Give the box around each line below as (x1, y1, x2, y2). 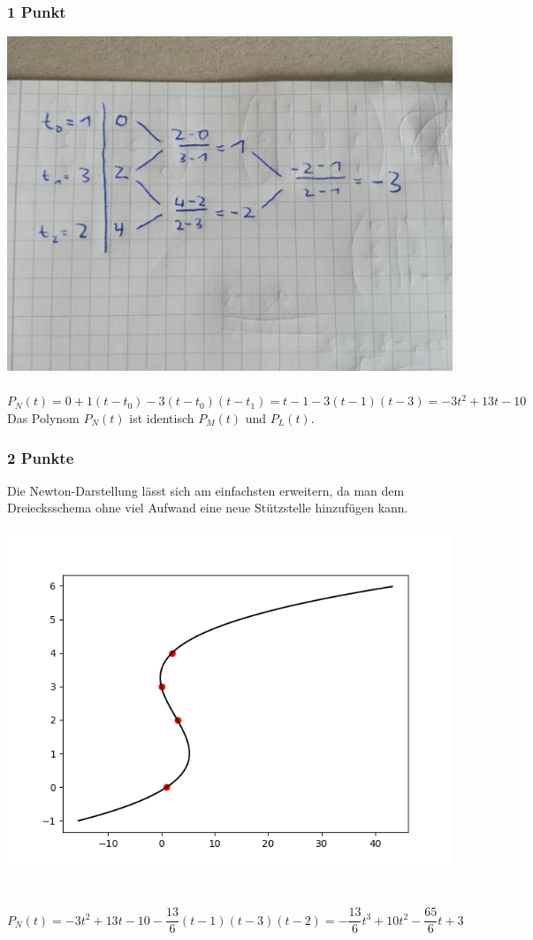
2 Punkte (7, 446, 74, 468)
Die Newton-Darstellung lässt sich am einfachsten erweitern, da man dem (7, 481, 405, 499)
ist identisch (129, 409, 194, 427)
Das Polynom (7, 409, 80, 427)
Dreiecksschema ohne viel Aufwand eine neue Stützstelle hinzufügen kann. (7, 498, 408, 517)
